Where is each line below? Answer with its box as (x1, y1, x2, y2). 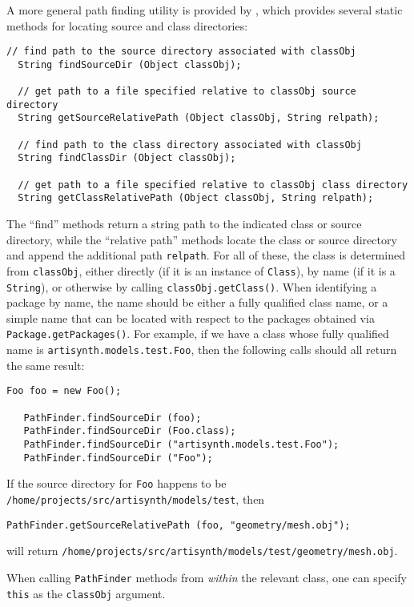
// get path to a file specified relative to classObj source (18, 86, 356, 98)
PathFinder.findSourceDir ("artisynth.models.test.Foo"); (23, 438, 340, 450)
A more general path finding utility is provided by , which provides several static (6, 2, 403, 18)
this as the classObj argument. (6, 585, 166, 601)
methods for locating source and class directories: (6, 17, 248, 34)
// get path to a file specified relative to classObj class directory (18, 179, 408, 191)
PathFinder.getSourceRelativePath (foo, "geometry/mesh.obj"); (6, 519, 351, 531)
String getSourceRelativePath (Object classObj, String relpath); (18, 112, 380, 124)
